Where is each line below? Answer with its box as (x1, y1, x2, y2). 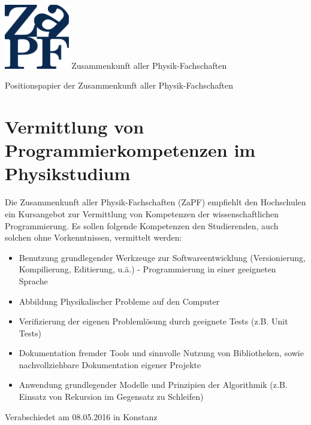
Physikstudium (5, 161, 131, 186)
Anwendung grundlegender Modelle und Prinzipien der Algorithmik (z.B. (19, 378, 288, 391)
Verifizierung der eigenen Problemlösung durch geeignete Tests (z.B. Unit (19, 315, 288, 327)
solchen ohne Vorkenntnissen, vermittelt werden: (5, 231, 182, 244)
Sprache (19, 274, 48, 287)
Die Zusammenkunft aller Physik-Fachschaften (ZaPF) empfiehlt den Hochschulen (5, 196, 306, 208)
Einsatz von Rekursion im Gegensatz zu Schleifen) (19, 390, 204, 403)
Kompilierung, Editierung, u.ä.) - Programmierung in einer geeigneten (19, 263, 276, 275)
